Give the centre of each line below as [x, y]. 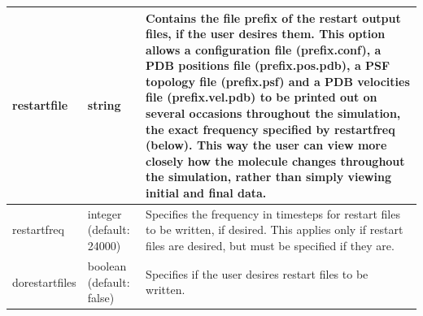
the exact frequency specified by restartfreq [270, 129]
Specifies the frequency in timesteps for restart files [273, 213]
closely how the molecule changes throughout [275, 160]
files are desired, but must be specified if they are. [270, 246]
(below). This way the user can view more [266, 145]
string [104, 105]
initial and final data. [206, 193]
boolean [107, 265]
